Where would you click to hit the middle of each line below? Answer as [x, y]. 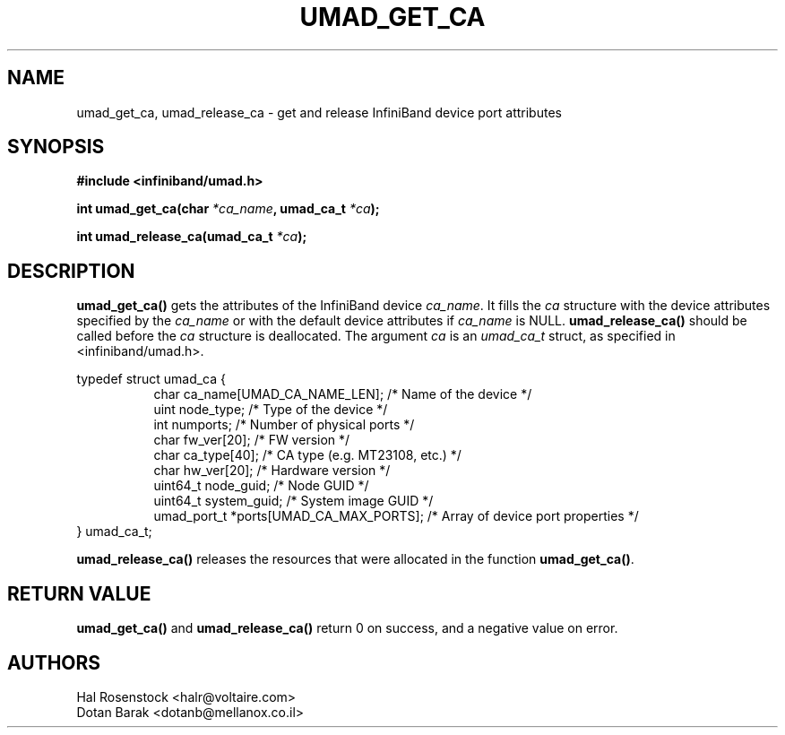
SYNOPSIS [56, 147]
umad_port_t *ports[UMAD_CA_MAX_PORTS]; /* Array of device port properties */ [396, 516]
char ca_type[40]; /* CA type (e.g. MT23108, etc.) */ [307, 455]
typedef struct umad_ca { [151, 379]
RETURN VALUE [79, 593]
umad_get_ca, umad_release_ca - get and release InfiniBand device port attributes [319, 112]
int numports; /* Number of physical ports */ [284, 425]
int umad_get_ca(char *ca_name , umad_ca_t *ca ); [228, 209]
